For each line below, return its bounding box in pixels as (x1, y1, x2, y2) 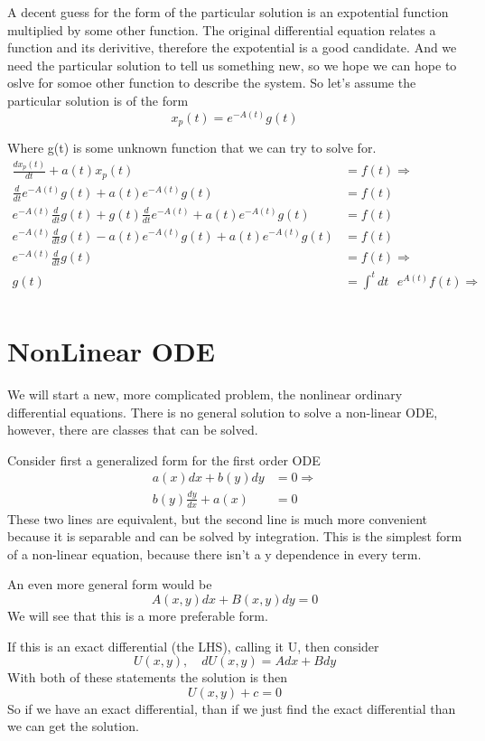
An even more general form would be (7, 575, 212, 594)
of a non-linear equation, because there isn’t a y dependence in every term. (7, 544, 422, 563)
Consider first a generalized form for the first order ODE (7, 450, 321, 469)
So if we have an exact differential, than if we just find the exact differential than (7, 699, 456, 718)
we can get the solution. (7, 717, 139, 736)
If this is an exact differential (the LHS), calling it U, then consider (7, 636, 379, 655)
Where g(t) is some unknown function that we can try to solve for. (7, 138, 377, 157)
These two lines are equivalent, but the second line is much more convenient (7, 509, 428, 528)
